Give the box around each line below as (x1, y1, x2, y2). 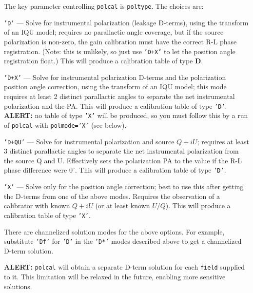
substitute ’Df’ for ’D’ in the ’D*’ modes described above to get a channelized (4, 236, 242, 246)
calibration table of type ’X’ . (4, 210, 91, 220)
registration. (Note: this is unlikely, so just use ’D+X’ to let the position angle (4, 46, 235, 56)
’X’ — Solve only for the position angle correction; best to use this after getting (4, 181, 244, 192)
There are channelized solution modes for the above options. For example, (4, 226, 225, 236)
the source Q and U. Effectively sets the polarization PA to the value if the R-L (4, 155, 242, 165)
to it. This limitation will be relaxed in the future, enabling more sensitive (4, 272, 226, 282)
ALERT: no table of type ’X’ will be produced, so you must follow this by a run (4, 110, 248, 120)
